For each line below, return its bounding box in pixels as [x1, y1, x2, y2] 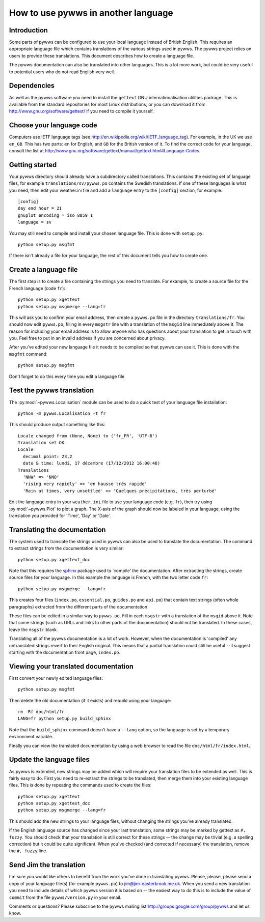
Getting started [9, 160, 57, 169]
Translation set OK [18, 440, 65, 446]
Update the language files [9, 755, 90, 764]
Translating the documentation [9, 525, 106, 534]
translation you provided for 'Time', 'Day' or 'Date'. [9, 513, 111, 519]
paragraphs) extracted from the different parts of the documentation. [9, 604, 149, 609]
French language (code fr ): [9, 285, 66, 291]
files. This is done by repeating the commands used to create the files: [9, 782, 152, 788]
